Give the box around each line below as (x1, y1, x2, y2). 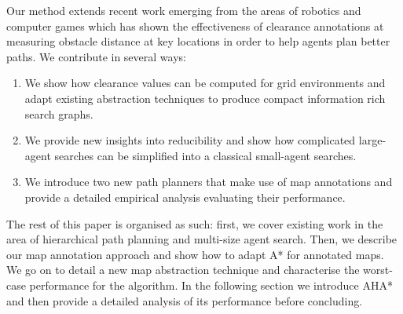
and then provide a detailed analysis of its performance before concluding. (6, 292, 363, 309)
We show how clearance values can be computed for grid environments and (24, 75, 386, 91)
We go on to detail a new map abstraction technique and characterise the (6, 261, 360, 278)
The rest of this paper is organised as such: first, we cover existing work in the (6, 215, 383, 232)
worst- (363, 261, 393, 278)
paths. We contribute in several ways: (6, 48, 186, 64)
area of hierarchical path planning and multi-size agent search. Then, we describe (6, 231, 398, 247)
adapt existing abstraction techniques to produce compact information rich (24, 89, 386, 106)
